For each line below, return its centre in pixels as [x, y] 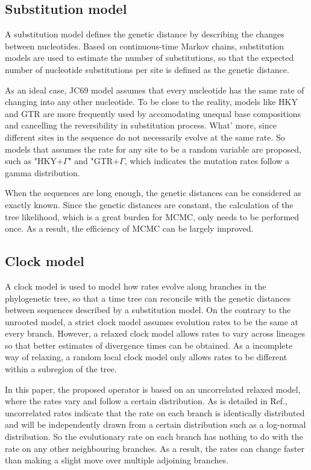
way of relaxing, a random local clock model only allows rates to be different [146, 357]
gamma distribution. [42, 172]
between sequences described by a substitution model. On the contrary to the [148, 310]
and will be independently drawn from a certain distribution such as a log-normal [155, 424]
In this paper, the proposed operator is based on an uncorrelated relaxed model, [153, 389]
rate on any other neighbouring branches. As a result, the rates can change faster [155, 448]
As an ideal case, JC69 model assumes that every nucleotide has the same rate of [155, 90]
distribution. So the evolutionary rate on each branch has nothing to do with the [154, 437]
